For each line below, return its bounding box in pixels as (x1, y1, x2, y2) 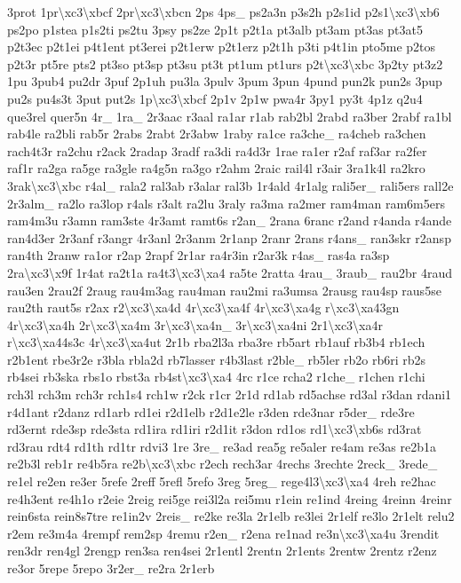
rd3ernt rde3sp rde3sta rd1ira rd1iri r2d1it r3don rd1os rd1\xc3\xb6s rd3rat (7, 420, 422, 438)
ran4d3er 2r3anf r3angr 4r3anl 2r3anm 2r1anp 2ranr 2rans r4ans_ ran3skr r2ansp (7, 228, 451, 247)
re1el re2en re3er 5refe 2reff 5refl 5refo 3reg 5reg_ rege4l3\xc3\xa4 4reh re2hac (7, 472, 436, 491)
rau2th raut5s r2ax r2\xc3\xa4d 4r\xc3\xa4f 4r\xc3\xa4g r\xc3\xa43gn (7, 298, 400, 317)
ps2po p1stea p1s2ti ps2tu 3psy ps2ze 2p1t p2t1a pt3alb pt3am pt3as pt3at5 (7, 20, 423, 38)
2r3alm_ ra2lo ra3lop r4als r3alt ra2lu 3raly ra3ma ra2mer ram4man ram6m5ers (7, 193, 445, 212)
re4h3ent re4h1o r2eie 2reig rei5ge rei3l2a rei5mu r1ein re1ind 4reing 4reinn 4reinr (7, 489, 452, 508)
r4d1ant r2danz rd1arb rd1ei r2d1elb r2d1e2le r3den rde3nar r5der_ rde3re (7, 402, 415, 421)
